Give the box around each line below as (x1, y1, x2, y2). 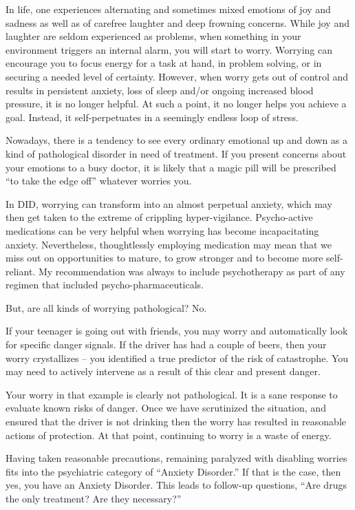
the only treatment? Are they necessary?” (6, 491, 182, 505)
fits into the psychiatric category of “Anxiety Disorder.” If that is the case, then (6, 464, 341, 478)
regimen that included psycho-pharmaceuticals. (6, 277, 204, 292)
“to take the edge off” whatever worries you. (6, 173, 192, 188)
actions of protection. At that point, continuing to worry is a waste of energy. (6, 427, 332, 442)
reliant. (6, 264, 36, 278)
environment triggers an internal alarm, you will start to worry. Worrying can (6, 42, 333, 56)
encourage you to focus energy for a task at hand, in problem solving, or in (6, 56, 322, 70)
